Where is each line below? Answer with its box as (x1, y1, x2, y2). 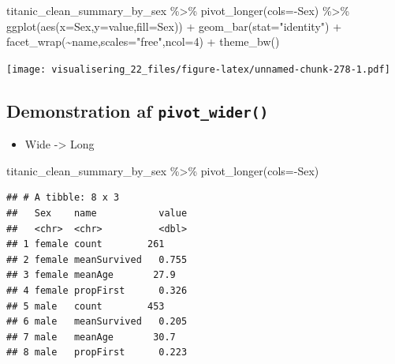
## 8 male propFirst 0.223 (6, 347, 188, 358)
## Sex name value (6, 208, 188, 219)
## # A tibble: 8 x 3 (6, 192, 120, 204)
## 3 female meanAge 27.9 (6, 269, 176, 281)
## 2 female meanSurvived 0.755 (6, 253, 188, 265)
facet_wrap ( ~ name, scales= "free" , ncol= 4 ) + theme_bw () (6, 33, 280, 50)
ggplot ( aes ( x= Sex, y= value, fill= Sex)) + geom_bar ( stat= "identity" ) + (6, 17, 342, 34)
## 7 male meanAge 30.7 (6, 331, 176, 343)
